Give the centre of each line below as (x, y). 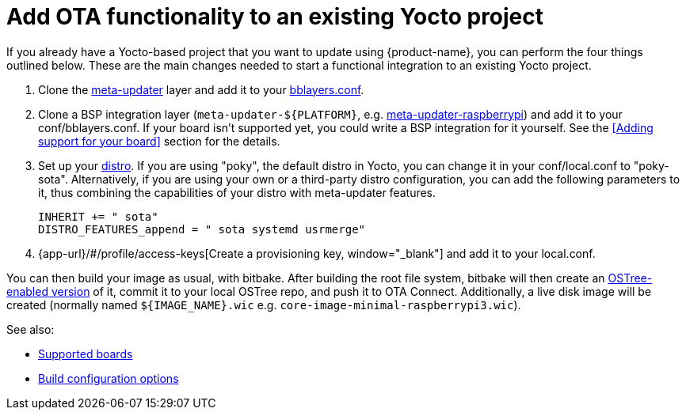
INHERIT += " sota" (98, 216)
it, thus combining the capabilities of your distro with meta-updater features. (237, 192)
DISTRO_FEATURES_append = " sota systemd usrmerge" (202, 229)
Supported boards (86, 354)
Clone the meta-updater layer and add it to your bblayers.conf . (201, 89)
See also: (30, 329)
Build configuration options (109, 378)
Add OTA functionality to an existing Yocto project (275, 17)
